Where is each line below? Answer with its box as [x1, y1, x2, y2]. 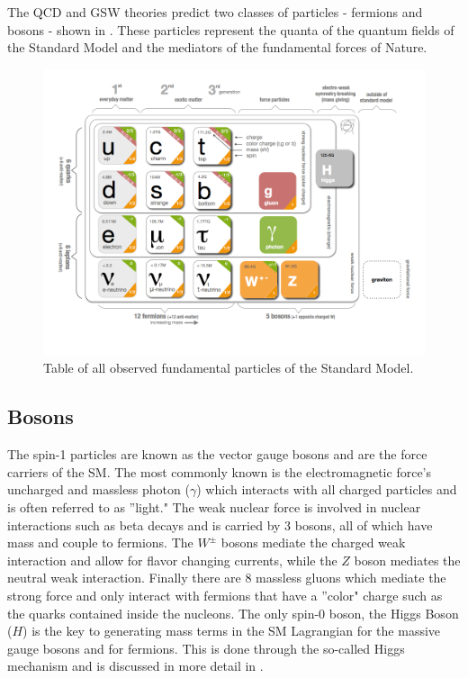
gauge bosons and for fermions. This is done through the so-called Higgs [7, 638, 405, 657]
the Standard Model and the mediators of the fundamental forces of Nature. [7, 38, 427, 57]
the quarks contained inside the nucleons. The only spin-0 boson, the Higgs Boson [7, 603, 459, 622]
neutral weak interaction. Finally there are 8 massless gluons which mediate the [7, 568, 446, 587]
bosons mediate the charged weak [220, 533, 406, 552]
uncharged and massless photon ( [7, 480, 190, 499]
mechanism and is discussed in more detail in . [7, 656, 264, 675]
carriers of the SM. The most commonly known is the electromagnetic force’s [7, 462, 432, 481]
